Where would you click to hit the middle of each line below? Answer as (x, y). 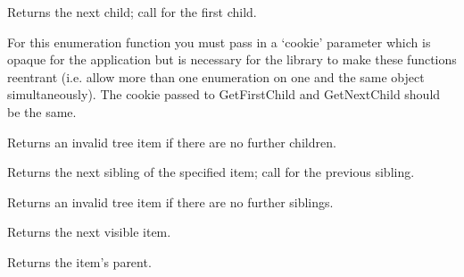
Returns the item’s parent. (79, 261)
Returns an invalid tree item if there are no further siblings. (170, 201)
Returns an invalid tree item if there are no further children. (172, 142)
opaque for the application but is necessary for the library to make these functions (232, 59)
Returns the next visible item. (89, 232)
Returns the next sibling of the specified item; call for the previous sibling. (211, 172)
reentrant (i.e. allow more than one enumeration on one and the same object (216, 76)
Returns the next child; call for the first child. (132, 12)
